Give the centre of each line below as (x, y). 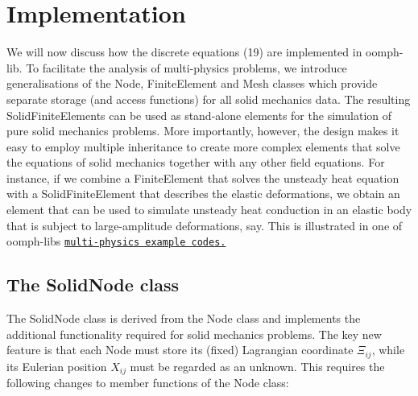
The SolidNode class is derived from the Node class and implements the (184, 318)
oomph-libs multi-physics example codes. (116, 241)
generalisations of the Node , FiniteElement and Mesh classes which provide (192, 83)
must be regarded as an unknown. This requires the (257, 366)
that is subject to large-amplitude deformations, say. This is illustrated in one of (205, 225)
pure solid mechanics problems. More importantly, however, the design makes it (203, 131)
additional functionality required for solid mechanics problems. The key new (194, 334)
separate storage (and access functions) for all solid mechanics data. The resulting (209, 99)
